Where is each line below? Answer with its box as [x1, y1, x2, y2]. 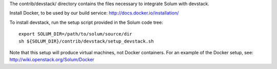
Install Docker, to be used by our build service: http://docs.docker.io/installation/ [9, 10, 179, 16]
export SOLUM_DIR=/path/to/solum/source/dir [18, 31, 133, 37]
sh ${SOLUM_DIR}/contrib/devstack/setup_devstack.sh [18, 38, 154, 44]
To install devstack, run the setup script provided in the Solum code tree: [9, 19, 164, 25]
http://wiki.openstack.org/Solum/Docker [9, 56, 94, 63]
